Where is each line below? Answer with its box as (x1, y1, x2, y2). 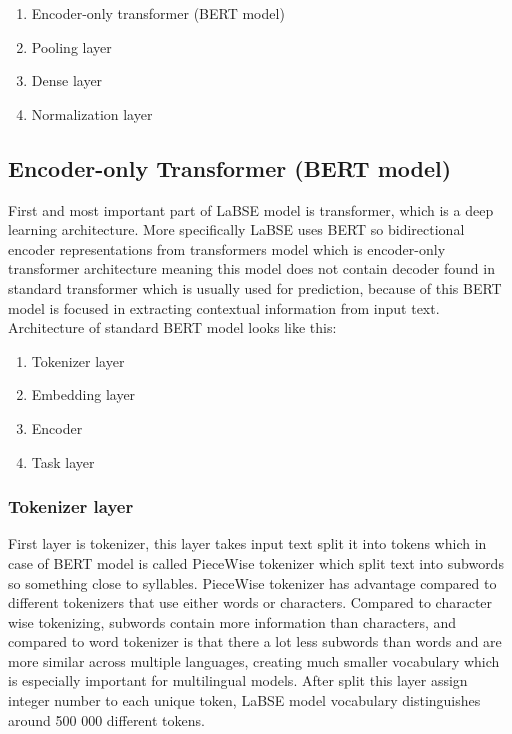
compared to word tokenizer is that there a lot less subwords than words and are (8, 631, 502, 652)
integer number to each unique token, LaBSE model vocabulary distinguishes (8, 690, 481, 711)
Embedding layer (31, 384, 136, 405)
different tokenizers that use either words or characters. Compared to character (8, 592, 493, 613)
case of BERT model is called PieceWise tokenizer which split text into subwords (8, 552, 504, 573)
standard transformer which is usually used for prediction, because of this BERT (8, 277, 502, 298)
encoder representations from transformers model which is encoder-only (8, 238, 446, 259)
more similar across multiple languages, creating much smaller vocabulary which (8, 650, 500, 671)
